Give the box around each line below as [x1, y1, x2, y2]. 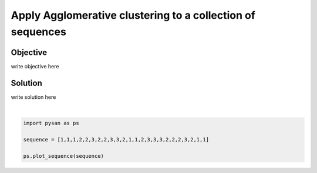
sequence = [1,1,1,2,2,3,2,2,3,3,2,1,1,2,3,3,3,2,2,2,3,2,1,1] [23, 136, 210, 143]
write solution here [11, 94, 56, 101]
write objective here [11, 63, 59, 70]
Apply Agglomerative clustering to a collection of [11, 9, 255, 22]
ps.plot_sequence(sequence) [23, 153, 104, 159]
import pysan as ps [23, 120, 79, 127]
